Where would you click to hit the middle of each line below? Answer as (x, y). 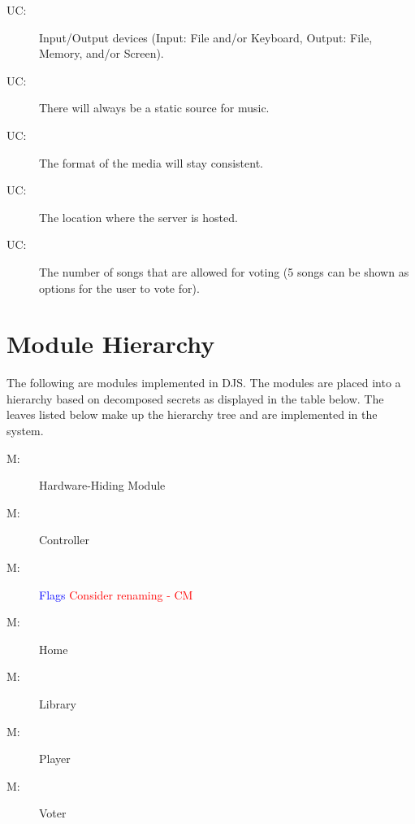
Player (55, 759)
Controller (64, 540)
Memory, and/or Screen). (102, 53)
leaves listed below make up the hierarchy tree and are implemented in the (192, 414)
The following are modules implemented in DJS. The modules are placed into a (204, 383)
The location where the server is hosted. (138, 217)
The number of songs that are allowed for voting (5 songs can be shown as (224, 271)
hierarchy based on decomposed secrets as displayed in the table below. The (195, 398)
